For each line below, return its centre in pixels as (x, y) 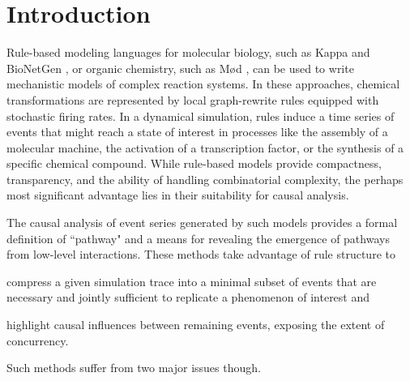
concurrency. (38, 340)
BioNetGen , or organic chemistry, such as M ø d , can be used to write (180, 68)
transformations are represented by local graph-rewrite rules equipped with (193, 99)
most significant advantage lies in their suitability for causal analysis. (178, 195)
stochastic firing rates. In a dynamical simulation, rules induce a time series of (201, 116)
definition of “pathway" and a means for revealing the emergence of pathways (198, 238)
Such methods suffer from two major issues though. (134, 368)
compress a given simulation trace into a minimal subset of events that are (192, 281)
